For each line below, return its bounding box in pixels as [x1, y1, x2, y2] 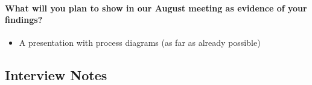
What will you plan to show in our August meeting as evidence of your [5, 1, 307, 14]
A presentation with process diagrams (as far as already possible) [19, 36, 261, 49]
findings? [5, 13, 43, 26]
